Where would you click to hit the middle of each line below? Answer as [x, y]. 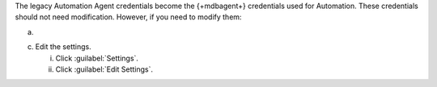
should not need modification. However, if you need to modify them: [128, 17]
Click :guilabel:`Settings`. [97, 58]
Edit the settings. [64, 47]
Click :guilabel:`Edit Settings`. [104, 69]
